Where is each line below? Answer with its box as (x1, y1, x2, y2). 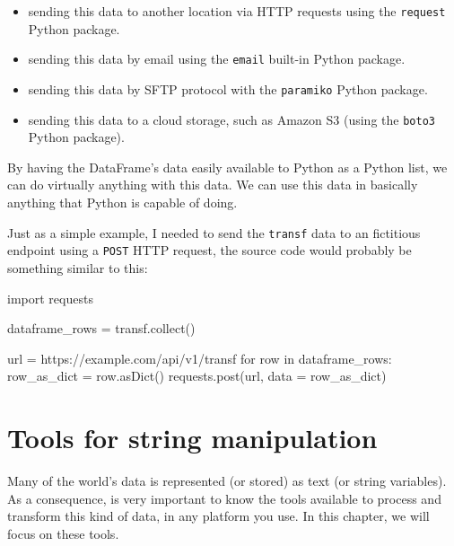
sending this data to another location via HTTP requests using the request (28, 2, 446, 20)
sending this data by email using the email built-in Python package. (28, 49, 406, 68)
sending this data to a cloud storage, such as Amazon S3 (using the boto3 (28, 110, 435, 128)
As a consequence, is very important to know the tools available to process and (7, 489, 441, 507)
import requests (7, 288, 93, 307)
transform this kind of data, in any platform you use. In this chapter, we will (7, 506, 430, 525)
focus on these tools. (7, 524, 119, 542)
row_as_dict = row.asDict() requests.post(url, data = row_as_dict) (7, 366, 387, 385)
